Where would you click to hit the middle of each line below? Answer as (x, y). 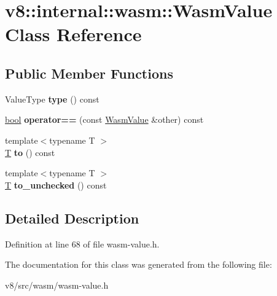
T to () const (30, 152)
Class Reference (73, 34)
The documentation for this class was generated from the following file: (138, 264)
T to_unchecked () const (56, 185)
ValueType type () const (52, 99)
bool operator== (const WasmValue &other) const (104, 119)
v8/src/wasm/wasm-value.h (57, 285)
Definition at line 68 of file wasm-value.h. (82, 243)
